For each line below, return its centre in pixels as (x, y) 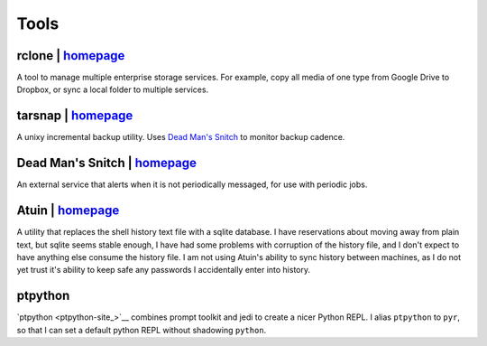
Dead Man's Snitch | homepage (107, 163)
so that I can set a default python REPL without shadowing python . (142, 330)
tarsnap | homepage (75, 116)
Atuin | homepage (68, 211)
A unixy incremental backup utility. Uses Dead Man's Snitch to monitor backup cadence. (181, 137)
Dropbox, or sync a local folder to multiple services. (113, 89)
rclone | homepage (71, 56)
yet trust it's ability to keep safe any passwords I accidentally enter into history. (164, 270)
